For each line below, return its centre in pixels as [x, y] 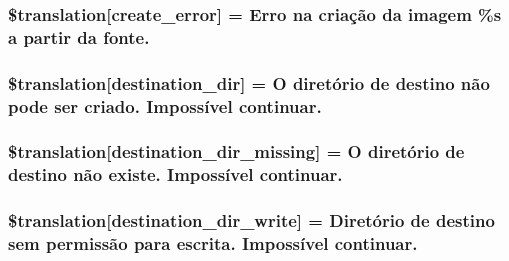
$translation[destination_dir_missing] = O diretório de [236, 151]
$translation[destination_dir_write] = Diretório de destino [251, 220]
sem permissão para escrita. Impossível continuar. [213, 243]
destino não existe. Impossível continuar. [175, 174]
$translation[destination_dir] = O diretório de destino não [249, 82]
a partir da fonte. [79, 36]
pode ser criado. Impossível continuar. [165, 105]
